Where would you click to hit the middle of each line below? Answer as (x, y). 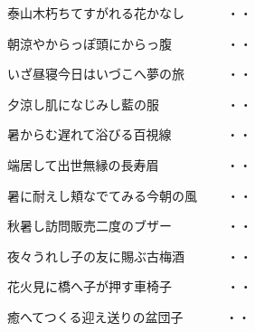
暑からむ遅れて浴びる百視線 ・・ (130, 134)
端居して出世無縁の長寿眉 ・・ (130, 164)
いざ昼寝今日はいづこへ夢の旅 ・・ (130, 74)
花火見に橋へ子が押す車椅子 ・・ (130, 286)
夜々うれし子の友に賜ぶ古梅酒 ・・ (130, 256)
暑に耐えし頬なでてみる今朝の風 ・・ (130, 195)
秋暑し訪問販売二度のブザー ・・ (130, 226)
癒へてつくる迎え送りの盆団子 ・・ (129, 316)
